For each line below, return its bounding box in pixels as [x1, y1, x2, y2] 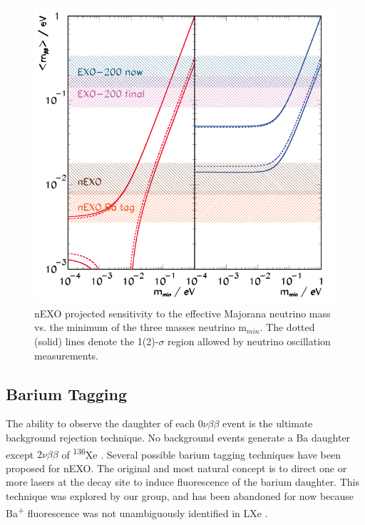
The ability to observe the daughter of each [6, 416, 195, 431]
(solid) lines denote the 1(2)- [34, 334, 159, 349]
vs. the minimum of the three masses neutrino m [34, 320, 247, 335]
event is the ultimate [222, 416, 313, 431]
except [6, 447, 34, 462]
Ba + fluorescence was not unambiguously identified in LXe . [6, 503, 268, 520]
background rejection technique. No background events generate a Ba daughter [6, 430, 351, 444]
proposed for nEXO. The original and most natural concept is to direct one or [6, 460, 347, 475]
